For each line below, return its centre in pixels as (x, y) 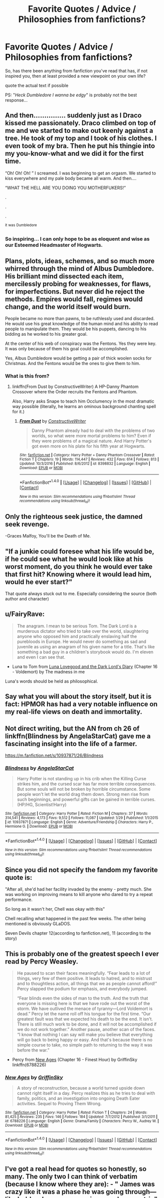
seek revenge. (27, 524)
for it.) (18, 412)
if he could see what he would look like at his (74, 559)
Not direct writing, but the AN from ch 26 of (72, 728)
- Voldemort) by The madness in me (48, 672)
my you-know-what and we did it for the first (74, 154)
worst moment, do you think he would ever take (79, 567)
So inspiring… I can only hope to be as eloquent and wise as (77, 239)
